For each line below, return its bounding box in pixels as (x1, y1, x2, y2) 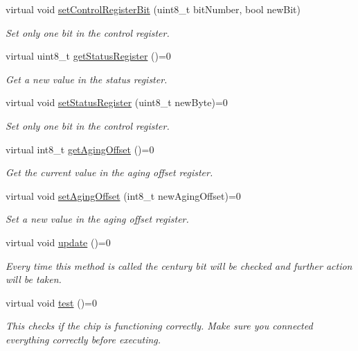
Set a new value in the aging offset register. (6, 212, 189, 226)
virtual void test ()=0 (6, 295, 97, 309)
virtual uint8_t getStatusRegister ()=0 (6, 49, 171, 63)
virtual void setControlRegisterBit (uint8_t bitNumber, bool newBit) (6, 2, 301, 16)
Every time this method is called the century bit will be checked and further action (6, 258, 352, 273)
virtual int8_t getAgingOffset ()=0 (6, 142, 154, 156)
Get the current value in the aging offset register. (6, 165, 213, 180)
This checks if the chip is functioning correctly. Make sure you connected (6, 318, 313, 333)
